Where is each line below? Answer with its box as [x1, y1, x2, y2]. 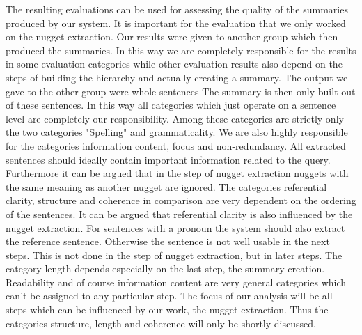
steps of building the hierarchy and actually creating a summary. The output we [6, 70, 348, 84]
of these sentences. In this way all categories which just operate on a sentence [6, 98, 336, 112]
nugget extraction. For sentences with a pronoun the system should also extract [6, 220, 345, 235]
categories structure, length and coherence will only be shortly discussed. [6, 315, 316, 330]
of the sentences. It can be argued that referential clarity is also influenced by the [6, 206, 353, 221]
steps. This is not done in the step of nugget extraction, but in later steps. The [6, 247, 343, 262]
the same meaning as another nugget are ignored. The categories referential [6, 179, 327, 194]
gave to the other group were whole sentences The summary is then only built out [6, 84, 356, 98]
